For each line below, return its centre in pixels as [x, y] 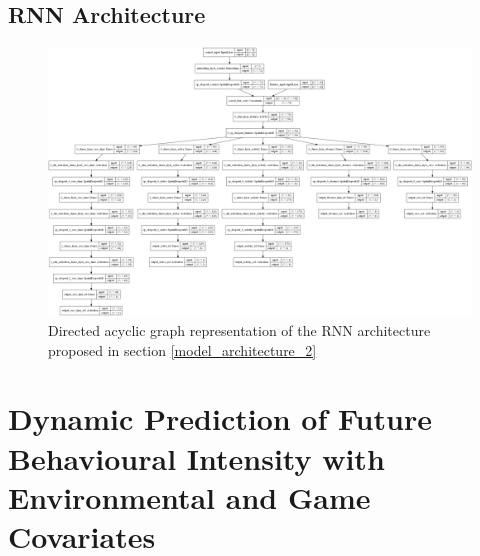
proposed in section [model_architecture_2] [182, 349]
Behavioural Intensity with [196, 457]
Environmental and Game [189, 496]
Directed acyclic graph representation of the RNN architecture [239, 329]
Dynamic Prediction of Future [220, 418]
